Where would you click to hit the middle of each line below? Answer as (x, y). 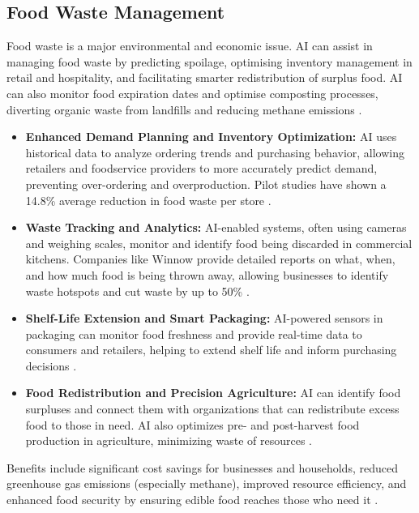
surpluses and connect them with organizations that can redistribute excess (212, 409)
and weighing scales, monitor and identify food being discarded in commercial (219, 243)
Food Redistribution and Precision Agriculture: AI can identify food (213, 393)
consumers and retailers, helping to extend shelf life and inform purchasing (211, 350)
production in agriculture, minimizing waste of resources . (169, 440)
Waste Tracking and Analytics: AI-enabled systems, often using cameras (216, 227)
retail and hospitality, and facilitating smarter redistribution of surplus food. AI (205, 77)
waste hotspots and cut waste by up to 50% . (137, 291)
